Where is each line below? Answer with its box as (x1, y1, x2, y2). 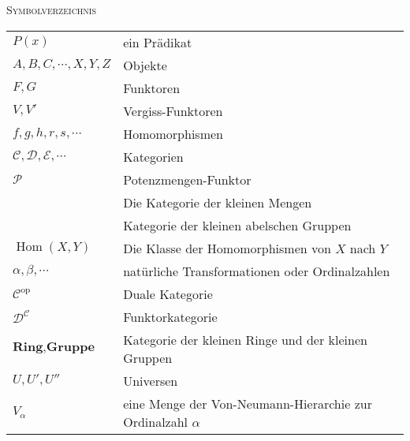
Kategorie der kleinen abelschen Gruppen (123, 215, 352, 234)
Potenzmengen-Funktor (123, 170, 252, 189)
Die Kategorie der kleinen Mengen (123, 192, 312, 211)
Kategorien (123, 147, 184, 166)
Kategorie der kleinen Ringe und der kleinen (123, 330, 367, 349)
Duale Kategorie (123, 284, 213, 303)
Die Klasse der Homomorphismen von (123, 238, 331, 257)
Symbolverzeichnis (6, 2, 97, 17)
